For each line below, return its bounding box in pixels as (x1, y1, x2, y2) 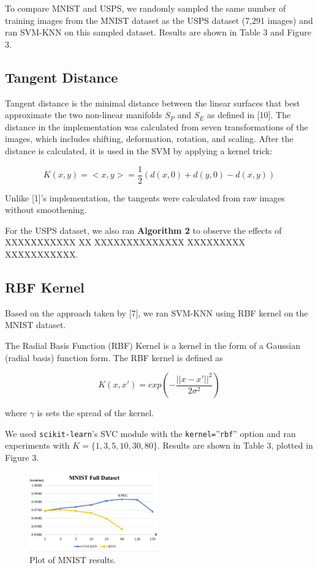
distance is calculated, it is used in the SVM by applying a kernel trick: (5, 144, 273, 157)
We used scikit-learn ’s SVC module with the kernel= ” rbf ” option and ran (5, 427, 296, 439)
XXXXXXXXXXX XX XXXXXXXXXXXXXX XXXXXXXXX (5, 236, 245, 248)
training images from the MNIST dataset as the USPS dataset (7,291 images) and (5, 13, 313, 26)
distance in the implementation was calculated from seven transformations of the (5, 120, 308, 133)
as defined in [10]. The (206, 108, 291, 121)
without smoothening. (5, 203, 87, 216)
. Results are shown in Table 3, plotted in (157, 439, 313, 452)
